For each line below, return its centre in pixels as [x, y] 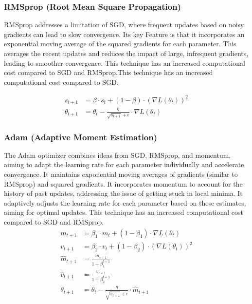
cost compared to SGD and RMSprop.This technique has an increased [108, 72]
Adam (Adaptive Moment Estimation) [81, 137]
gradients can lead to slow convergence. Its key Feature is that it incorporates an [124, 34]
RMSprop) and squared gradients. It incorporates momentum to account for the [123, 183]
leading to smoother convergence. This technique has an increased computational [125, 63]
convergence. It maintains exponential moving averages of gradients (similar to [121, 174]
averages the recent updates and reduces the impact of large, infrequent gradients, [126, 53]
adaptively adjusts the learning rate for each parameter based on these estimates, [125, 202]
